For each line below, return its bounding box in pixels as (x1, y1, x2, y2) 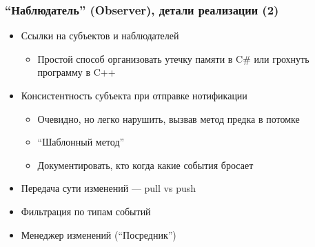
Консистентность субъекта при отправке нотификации (21, 88, 247, 102)
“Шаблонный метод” (37, 135, 125, 149)
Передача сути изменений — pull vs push (21, 181, 196, 195)
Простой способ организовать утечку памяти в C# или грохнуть (37, 51, 309, 66)
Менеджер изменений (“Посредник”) (21, 227, 176, 241)
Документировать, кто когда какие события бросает (37, 157, 254, 172)
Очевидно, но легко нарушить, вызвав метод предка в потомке (37, 111, 300, 126)
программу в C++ (37, 65, 116, 79)
